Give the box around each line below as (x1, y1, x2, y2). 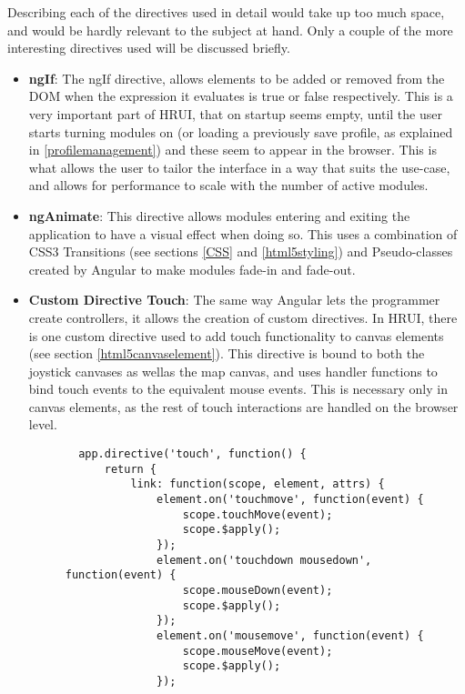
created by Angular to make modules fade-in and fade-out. (28, 259, 356, 278)
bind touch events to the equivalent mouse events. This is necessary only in (28, 379, 448, 398)
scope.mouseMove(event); (182, 644, 333, 658)
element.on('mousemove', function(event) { (157, 629, 424, 642)
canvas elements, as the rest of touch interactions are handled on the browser (28, 397, 459, 416)
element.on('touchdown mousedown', (157, 553, 372, 567)
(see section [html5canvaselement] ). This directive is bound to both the (28, 344, 425, 363)
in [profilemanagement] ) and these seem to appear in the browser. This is (28, 140, 437, 159)
